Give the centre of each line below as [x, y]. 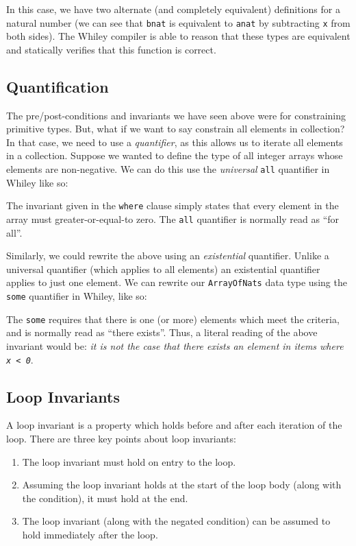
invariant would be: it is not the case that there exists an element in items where [175, 345]
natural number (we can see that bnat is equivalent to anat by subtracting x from [178, 22]
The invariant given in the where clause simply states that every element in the [173, 205]
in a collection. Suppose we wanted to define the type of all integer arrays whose [175, 155]
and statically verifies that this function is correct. [111, 49]
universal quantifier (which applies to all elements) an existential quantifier [163, 269]
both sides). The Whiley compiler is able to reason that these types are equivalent [178, 36]
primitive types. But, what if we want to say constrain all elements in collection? [176, 129]
